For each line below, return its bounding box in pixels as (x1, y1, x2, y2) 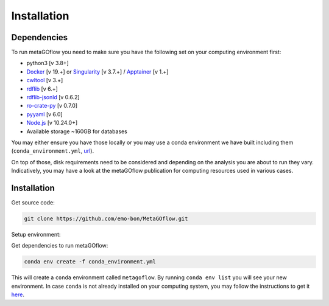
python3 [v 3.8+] (26, 60, 69, 67)
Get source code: (11, 199, 55, 206)
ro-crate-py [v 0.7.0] (26, 102, 78, 110)
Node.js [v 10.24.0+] (26, 119, 78, 127)
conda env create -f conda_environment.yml (24, 259, 157, 265)
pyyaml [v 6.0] (26, 110, 63, 118)
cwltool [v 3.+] (26, 77, 63, 84)
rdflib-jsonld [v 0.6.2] (26, 94, 80, 101)
